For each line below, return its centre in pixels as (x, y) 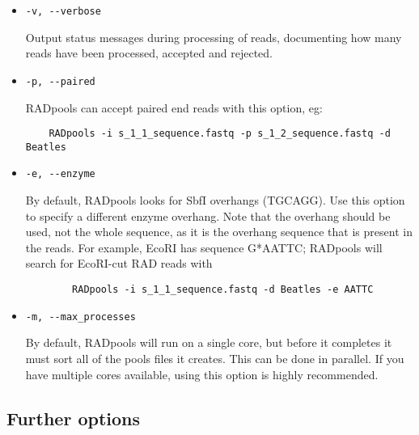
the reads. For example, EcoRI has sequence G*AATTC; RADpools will (204, 247)
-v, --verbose (63, 11)
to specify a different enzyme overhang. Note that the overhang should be (208, 215)
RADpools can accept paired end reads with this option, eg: (174, 107)
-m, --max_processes (80, 317)
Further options (74, 418)
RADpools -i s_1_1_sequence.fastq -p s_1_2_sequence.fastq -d (220, 134)
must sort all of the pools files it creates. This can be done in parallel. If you (215, 358)
